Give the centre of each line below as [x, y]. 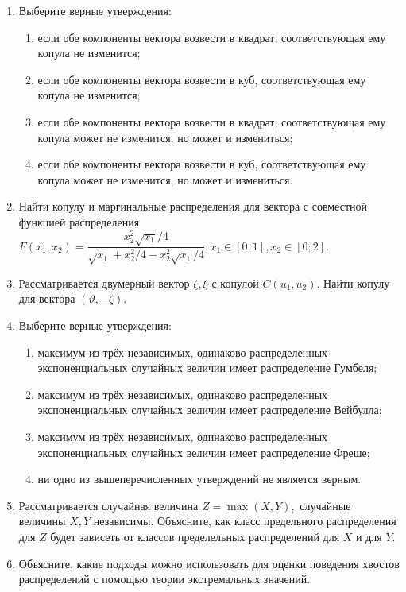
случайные [325, 505]
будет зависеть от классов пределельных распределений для [195, 536]
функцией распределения [79, 221]
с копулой [235, 282]
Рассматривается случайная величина [108, 505]
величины [42, 521]
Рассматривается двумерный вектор [104, 282]
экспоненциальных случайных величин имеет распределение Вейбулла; [210, 410]
